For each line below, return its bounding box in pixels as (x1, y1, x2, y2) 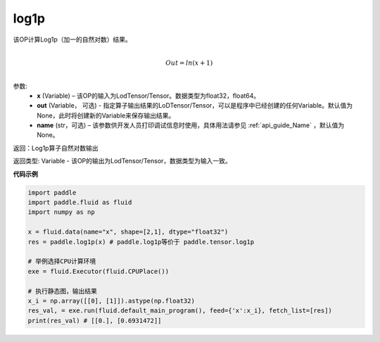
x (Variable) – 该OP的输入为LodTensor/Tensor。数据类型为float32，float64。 (37, 91, 260, 100)
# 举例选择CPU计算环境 (27, 258, 96, 265)
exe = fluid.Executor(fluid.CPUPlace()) (27, 267, 169, 275)
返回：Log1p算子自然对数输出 (13, 144, 99, 152)
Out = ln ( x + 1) (165, 58, 213, 67)
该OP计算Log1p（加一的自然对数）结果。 (13, 35, 132, 44)
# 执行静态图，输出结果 (27, 287, 98, 295)
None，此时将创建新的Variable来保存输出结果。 (37, 111, 175, 120)
